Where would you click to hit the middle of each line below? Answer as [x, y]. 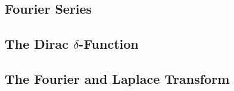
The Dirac [37, 44]
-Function [109, 44]
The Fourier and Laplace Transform [117, 78]
